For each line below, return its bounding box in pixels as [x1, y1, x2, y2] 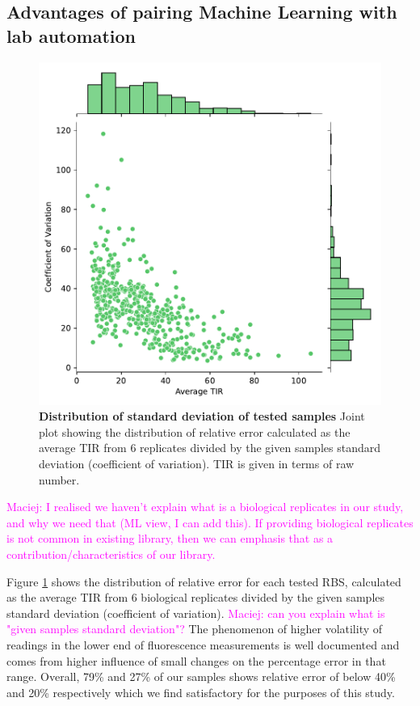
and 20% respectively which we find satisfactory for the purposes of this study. [6, 683, 395, 700]
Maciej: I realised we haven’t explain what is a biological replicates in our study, [6, 498, 404, 515]
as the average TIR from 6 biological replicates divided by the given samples [6, 589, 385, 606]
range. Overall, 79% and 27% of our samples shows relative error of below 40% [6, 668, 396, 685]
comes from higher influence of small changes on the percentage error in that [6, 652, 386, 669]
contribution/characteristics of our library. [6, 545, 216, 562]
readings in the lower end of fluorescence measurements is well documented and [6, 636, 400, 653]
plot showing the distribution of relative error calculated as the [39, 423, 351, 440]
